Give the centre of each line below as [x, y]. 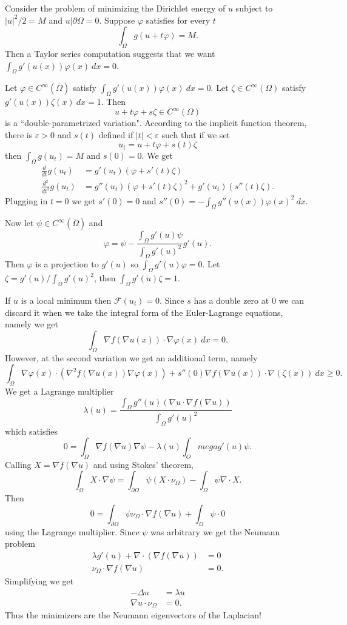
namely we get [32, 324]
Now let [19, 223]
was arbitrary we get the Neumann [215, 531]
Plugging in [26, 200]
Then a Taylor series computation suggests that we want [110, 53]
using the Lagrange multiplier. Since [72, 531]
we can [291, 300]
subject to [254, 8]
